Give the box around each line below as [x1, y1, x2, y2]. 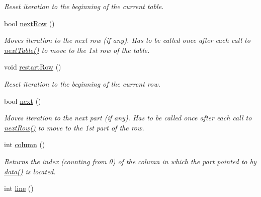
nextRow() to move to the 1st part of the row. [4, 122, 144, 133]
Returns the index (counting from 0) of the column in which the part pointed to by [4, 156, 256, 166]
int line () [4, 183, 34, 193]
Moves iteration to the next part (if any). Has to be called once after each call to [4, 112, 252, 123]
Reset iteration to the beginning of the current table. [4, 1, 164, 11]
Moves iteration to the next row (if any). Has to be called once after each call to [4, 35, 250, 45]
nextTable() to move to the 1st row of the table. [4, 44, 150, 55]
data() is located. [4, 166, 56, 176]
